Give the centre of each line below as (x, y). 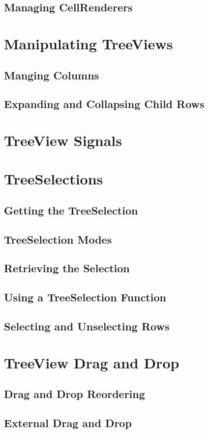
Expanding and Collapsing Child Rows (104, 104)
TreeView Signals (63, 140)
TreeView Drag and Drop (92, 362)
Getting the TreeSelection (71, 210)
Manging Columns (52, 75)
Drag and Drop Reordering (74, 394)
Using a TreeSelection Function (85, 297)
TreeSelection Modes (58, 239)
